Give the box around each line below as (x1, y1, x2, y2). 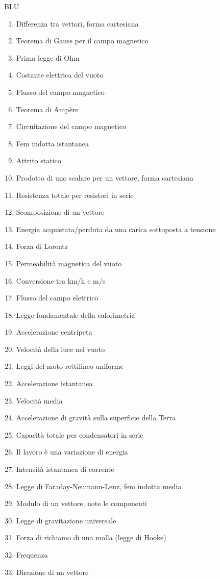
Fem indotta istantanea (16, 138, 89, 148)
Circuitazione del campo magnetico (16, 121, 126, 132)
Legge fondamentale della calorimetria (16, 309, 135, 320)
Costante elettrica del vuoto (16, 69, 104, 80)
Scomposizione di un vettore (16, 207, 105, 217)
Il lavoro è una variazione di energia (16, 446, 128, 457)
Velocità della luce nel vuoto (16, 343, 105, 354)
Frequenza (16, 549, 48, 560)
